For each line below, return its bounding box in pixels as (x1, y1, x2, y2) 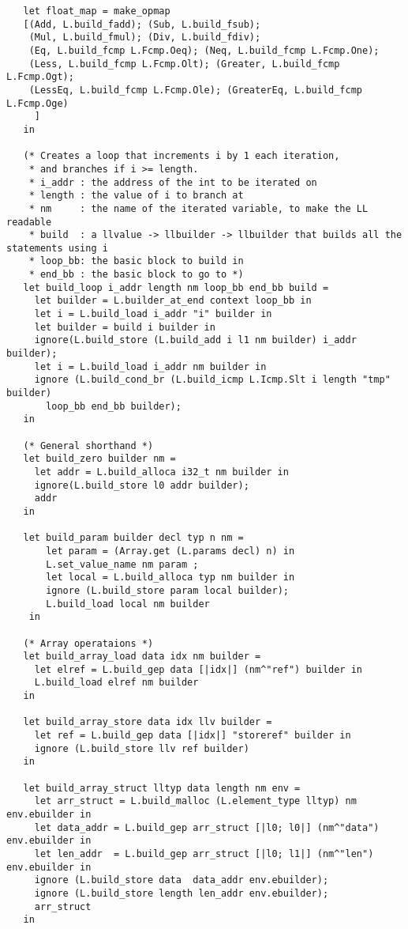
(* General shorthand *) (23, 440, 154, 451)
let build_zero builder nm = (23, 453, 176, 465)
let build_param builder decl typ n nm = (23, 532, 244, 544)
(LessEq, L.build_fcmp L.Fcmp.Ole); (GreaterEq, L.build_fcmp (28, 84, 363, 96)
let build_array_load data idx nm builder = (23, 651, 261, 663)
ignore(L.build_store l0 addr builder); (34, 479, 249, 491)
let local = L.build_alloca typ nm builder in (46, 572, 295, 583)
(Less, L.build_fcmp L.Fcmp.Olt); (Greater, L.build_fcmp (28, 58, 340, 70)
